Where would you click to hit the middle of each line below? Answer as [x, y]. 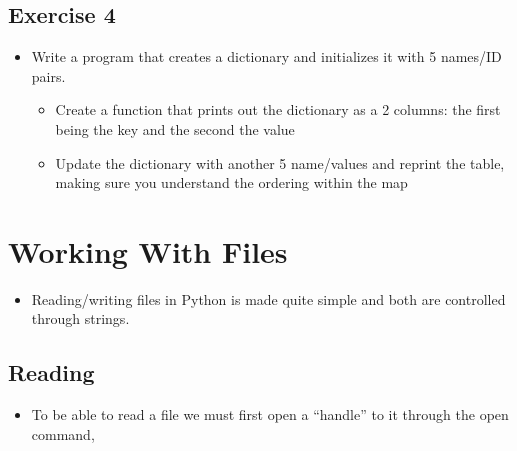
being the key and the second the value [175, 128]
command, [63, 433]
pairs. [48, 75]
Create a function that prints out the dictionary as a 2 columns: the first [278, 109]
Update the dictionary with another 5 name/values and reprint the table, [280, 162]
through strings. [80, 318]
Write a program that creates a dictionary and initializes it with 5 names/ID [266, 56]
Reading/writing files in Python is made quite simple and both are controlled [268, 298]
